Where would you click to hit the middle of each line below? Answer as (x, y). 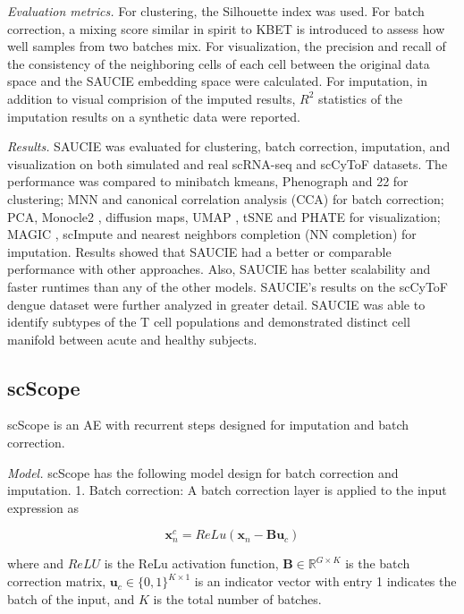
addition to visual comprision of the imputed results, (152, 98)
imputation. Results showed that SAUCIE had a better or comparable (199, 251)
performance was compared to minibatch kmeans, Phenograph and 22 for (208, 181)
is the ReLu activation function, (191, 563)
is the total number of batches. (237, 598)
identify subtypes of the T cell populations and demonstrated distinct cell (209, 322)
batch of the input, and (71, 598)
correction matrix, (57, 581)
